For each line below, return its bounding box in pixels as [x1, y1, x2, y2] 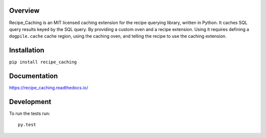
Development [9, 97, 52, 106]
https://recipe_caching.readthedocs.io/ [9, 85, 88, 91]
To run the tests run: [9, 110, 50, 116]
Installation [9, 46, 44, 55]
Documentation [9, 72, 58, 81]
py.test [18, 122, 36, 128]
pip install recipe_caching [9, 59, 77, 65]
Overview [9, 6, 40, 15]
